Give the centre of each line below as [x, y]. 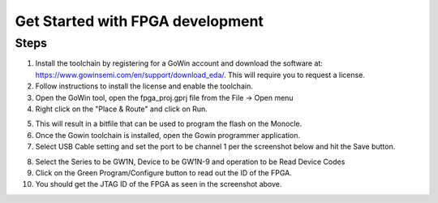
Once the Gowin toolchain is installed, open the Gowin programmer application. [167, 135]
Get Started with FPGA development [139, 21]
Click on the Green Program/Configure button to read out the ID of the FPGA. [163, 173]
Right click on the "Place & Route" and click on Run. [122, 109]
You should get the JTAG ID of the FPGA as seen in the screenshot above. [159, 184]
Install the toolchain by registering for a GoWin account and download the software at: [179, 63]
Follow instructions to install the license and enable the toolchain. [144, 86]
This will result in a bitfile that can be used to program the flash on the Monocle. [169, 124]
